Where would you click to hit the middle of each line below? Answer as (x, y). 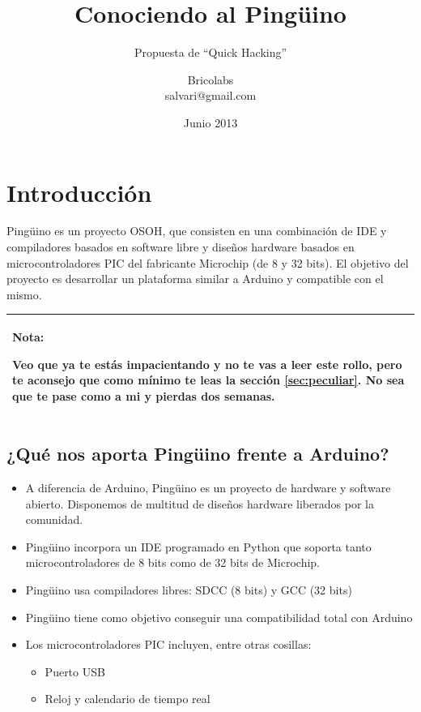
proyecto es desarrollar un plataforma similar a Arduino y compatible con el (195, 279)
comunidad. (54, 519)
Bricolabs (210, 79)
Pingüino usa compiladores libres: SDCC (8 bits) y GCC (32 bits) (189, 589)
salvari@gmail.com (210, 95)
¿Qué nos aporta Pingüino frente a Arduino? (198, 454)
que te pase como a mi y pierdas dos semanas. (144, 395)
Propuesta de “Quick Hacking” (210, 52)
